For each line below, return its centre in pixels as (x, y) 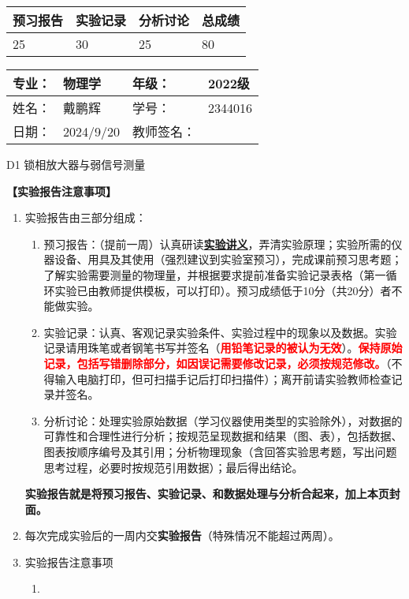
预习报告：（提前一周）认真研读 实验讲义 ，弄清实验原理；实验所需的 (218, 243)
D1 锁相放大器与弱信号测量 (76, 164)
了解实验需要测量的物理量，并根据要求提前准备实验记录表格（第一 (215, 274)
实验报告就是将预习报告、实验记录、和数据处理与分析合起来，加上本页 (207, 494)
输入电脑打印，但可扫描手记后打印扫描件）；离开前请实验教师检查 (223, 378)
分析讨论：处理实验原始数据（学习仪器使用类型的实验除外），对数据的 (223, 420)
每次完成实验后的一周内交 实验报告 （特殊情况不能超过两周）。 (182, 535)
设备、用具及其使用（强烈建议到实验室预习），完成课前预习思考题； (229, 259)
